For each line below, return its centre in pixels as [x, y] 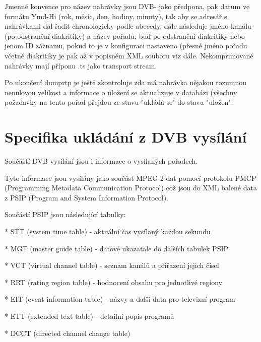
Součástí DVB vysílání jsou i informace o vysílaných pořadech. [101, 161]
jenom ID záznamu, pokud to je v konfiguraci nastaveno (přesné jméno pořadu [126, 46]
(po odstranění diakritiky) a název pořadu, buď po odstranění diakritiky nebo [125, 36]
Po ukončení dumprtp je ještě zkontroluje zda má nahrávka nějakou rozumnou [125, 82]
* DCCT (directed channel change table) [68, 333]
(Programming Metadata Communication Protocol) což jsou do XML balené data [131, 188]
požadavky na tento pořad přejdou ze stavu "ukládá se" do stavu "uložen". [119, 102]
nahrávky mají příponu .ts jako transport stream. [81, 65]
